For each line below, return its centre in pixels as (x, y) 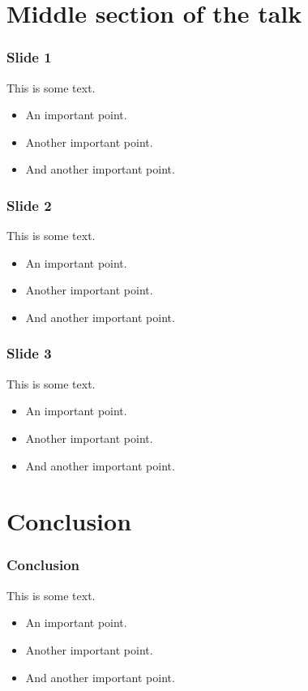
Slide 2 (29, 205)
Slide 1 (29, 57)
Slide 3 (29, 353)
